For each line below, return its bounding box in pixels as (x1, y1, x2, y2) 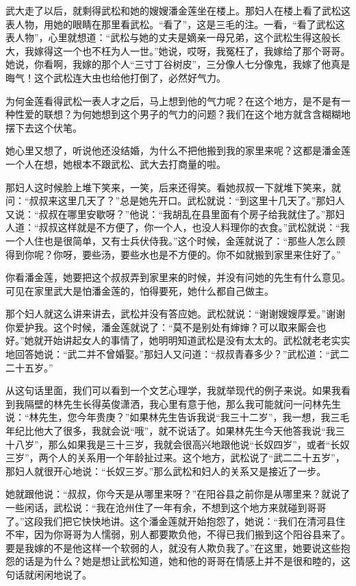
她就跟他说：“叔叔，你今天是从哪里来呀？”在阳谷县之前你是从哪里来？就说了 (5, 487, 351, 501)
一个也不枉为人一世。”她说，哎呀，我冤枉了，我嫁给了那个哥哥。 (62, 43, 351, 58)
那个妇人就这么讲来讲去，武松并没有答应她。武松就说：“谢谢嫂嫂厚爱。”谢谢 (5, 306, 346, 321)
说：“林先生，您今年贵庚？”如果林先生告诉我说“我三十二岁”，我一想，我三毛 (5, 410, 350, 424)
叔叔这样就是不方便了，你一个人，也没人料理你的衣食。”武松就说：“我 (38, 220, 350, 234)
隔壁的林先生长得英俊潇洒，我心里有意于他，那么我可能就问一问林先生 (24, 396, 341, 411)
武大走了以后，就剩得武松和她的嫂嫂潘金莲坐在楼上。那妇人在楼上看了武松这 (5, 3, 351, 17)
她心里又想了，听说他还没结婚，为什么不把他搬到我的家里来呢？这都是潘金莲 (5, 143, 351, 158)
